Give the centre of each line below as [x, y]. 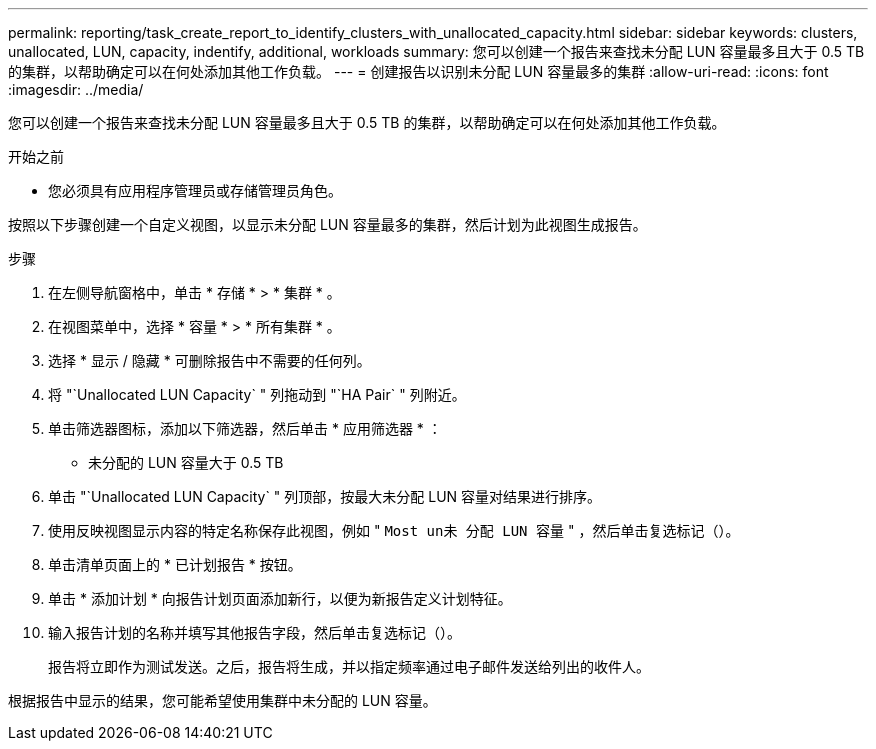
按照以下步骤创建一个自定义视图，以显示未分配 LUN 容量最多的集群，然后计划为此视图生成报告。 [327, 224]
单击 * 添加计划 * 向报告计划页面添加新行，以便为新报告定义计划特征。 [280, 598]
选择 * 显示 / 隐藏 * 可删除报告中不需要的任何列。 [209, 360]
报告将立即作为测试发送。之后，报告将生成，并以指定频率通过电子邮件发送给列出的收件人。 [349, 666]
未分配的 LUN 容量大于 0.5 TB [186, 462]
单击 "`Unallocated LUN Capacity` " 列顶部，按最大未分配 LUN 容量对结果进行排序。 [325, 496]
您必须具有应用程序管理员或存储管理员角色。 [195, 190]
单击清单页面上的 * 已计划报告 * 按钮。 [175, 564]
